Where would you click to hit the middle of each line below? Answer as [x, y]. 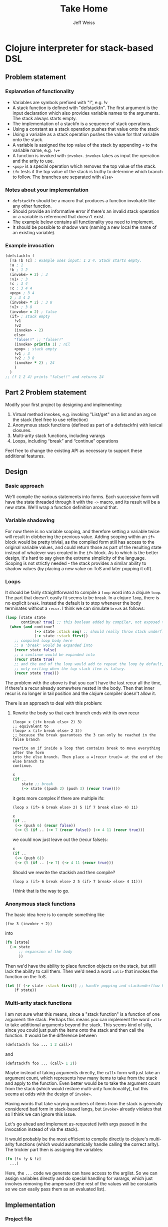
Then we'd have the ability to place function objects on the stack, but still [80, 966]
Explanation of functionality [39, 92]
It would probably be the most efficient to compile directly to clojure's [77, 1139]
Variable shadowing [30, 520]
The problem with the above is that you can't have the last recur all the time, [83, 683]
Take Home [84, 9]
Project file [19, 1219]
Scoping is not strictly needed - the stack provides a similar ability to [76, 563]
